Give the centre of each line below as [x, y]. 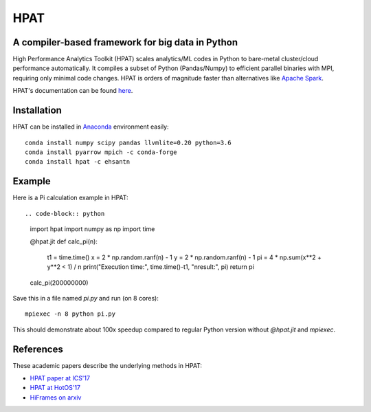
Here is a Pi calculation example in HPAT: [70, 198]
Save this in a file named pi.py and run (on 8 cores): [86, 298]
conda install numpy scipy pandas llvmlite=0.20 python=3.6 [128, 142]
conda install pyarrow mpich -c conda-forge [101, 152]
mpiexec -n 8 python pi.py [70, 314]
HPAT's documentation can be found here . [73, 91]
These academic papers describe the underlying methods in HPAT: [108, 365]
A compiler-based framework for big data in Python [125, 42]
